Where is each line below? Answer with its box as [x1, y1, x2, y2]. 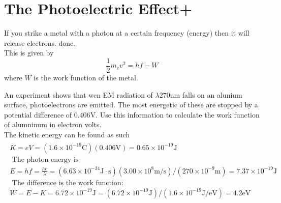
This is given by [4, 47, 54, 58]
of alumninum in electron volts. [4, 119, 102, 130]
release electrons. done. [4, 37, 76, 48]
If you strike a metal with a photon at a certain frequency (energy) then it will [4, 27, 249, 38]
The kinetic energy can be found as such [4, 129, 130, 139]
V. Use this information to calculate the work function [90, 109, 260, 120]
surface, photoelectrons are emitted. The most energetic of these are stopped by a [4, 99, 258, 110]
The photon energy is [12, 156, 79, 163]
